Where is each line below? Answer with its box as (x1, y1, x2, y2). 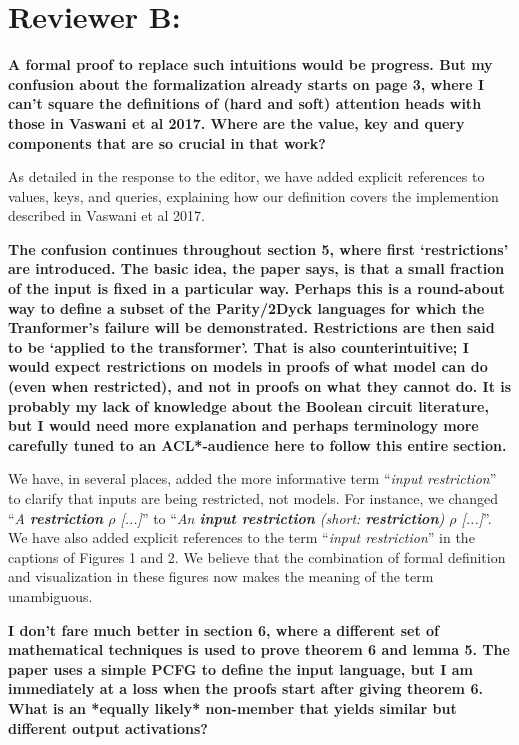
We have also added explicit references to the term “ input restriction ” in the (8, 527, 475, 548)
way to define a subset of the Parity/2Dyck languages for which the (8, 297, 485, 318)
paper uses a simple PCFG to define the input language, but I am (8, 658, 473, 679)
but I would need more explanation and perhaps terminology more (8, 415, 479, 436)
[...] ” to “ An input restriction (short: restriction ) (120, 507, 445, 528)
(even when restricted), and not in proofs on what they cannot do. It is (8, 376, 512, 397)
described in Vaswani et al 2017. (8, 205, 205, 226)
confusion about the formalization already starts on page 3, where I (8, 73, 485, 94)
